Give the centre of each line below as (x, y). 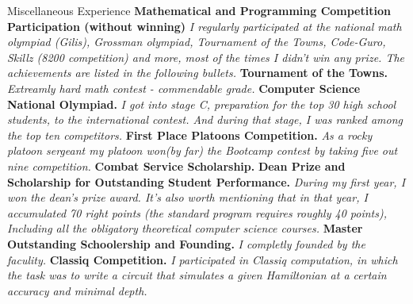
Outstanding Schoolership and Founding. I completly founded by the (186, 243)
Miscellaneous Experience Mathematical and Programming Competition (199, 10)
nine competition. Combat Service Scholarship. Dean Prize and (176, 165)
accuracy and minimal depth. (77, 290)
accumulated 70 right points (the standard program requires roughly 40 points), (197, 212)
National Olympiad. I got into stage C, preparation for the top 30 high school (202, 104)
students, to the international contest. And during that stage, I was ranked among (205, 119)
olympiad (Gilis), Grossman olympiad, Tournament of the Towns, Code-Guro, (197, 42)
